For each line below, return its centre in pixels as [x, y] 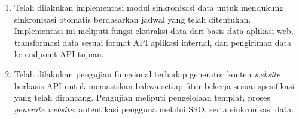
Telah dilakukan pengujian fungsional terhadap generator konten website [147, 73]
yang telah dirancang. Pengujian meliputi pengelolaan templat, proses [142, 97]
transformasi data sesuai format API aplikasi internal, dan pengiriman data [153, 42]
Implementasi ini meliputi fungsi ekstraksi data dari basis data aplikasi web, [154, 31]
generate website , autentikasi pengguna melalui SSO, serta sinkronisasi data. [154, 109]
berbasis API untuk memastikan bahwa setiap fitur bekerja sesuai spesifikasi [154, 85]
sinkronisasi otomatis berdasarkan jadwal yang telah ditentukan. [132, 19]
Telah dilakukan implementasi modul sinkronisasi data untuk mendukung [149, 7]
